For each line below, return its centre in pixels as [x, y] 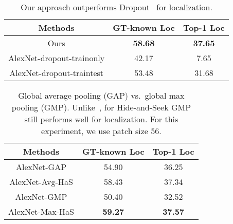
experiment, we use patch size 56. [101, 131]
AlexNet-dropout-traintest [57, 73]
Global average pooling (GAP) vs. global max [101, 95]
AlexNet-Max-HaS [41, 211]
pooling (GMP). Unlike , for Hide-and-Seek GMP [101, 107]
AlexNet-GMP [41, 197]
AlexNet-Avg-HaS [41, 182]
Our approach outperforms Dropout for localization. [116, 7]
